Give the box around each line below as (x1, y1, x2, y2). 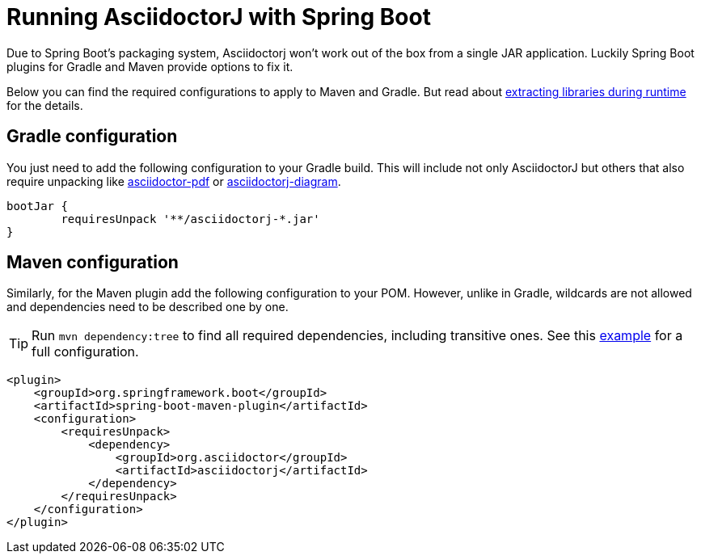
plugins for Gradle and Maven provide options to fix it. (6, 59, 293, 74)
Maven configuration (6, 252, 179, 273)
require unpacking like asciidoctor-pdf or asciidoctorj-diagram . (6, 174, 341, 188)
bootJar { (6, 199, 68, 213)
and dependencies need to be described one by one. (6, 300, 289, 314)
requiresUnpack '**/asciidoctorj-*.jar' (61, 212, 320, 225)
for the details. (6, 98, 83, 112)
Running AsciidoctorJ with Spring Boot (6, 3, 431, 31)
